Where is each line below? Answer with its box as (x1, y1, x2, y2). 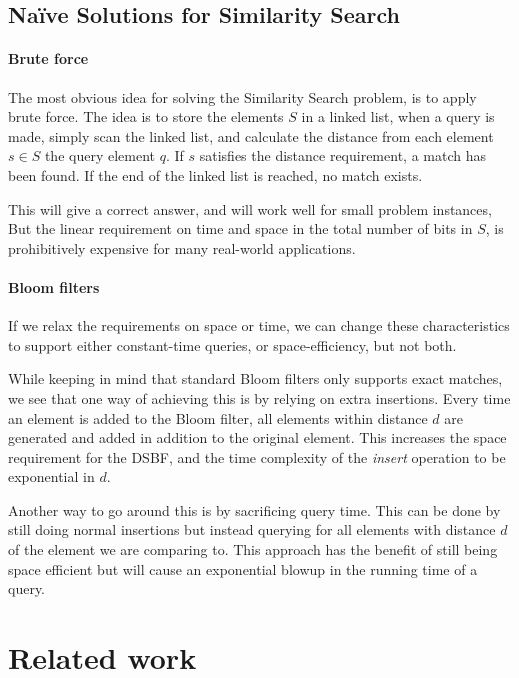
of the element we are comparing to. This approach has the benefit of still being (8, 539, 498, 560)
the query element (44, 145, 156, 166)
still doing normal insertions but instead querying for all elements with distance (8, 519, 496, 540)
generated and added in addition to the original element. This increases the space (8, 427, 507, 448)
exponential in (8, 466, 95, 487)
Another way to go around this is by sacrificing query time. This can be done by (8, 499, 501, 520)
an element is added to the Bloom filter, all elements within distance (8, 407, 428, 428)
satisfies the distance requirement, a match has (199, 145, 486, 166)
